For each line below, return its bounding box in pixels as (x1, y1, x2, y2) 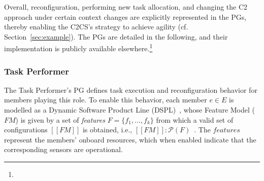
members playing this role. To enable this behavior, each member (4, 94, 207, 105)
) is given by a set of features (15, 114, 105, 125)
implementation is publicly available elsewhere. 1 (4, 42, 153, 54)
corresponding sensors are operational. (4, 144, 123, 155)
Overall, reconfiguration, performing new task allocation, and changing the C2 (4, 2, 248, 12)
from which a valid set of (156, 114, 234, 125)
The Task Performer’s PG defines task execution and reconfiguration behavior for (4, 84, 257, 95)
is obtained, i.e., (82, 124, 133, 135)
